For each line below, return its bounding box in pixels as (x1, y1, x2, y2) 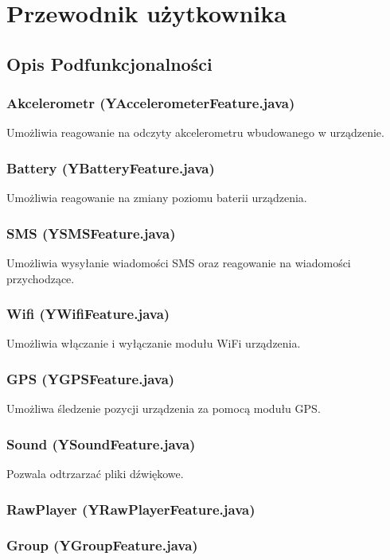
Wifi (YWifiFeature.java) (6, 304, 170, 324)
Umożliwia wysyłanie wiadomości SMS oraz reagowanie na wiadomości (6, 255, 351, 270)
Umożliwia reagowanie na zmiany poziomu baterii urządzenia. (6, 189, 307, 206)
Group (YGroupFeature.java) (6, 535, 198, 555)
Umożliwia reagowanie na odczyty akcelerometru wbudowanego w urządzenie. (6, 124, 384, 141)
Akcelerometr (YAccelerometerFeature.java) (6, 93, 295, 113)
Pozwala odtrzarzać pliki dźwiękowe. (6, 465, 184, 482)
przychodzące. (6, 270, 75, 286)
